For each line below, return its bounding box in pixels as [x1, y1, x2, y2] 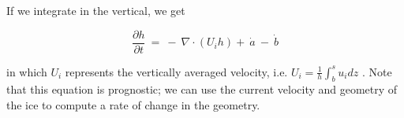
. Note [361, 63, 392, 79]
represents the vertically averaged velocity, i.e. [65, 63, 288, 79]
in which [6, 63, 47, 79]
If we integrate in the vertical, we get [6, 2, 185, 18]
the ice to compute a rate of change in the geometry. [6, 97, 260, 113]
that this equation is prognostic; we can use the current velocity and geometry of [6, 81, 398, 98]
